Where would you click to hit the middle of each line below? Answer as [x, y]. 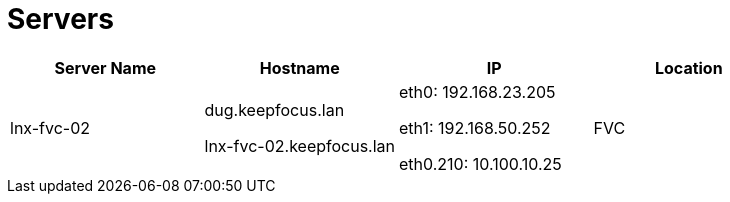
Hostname [299, 67]
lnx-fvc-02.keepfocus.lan [300, 145]
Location [688, 67]
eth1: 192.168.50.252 [475, 127]
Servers [60, 19]
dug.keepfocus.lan [274, 109]
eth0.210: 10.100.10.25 [480, 163]
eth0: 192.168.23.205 [477, 91]
